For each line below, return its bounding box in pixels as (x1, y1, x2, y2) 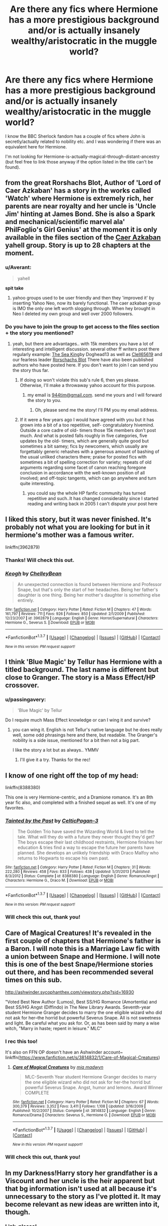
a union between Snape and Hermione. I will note (5, 952, 160, 961)
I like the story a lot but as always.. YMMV (12, 747, 99, 753)
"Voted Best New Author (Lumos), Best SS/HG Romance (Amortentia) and (5, 998, 157, 1004)
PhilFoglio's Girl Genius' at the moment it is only (5, 225, 157, 234)
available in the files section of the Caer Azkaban (5, 233, 161, 242)
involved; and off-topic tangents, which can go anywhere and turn (19, 475, 156, 481)
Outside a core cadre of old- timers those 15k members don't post (19, 427, 156, 433)
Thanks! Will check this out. (5, 556, 74, 563)
